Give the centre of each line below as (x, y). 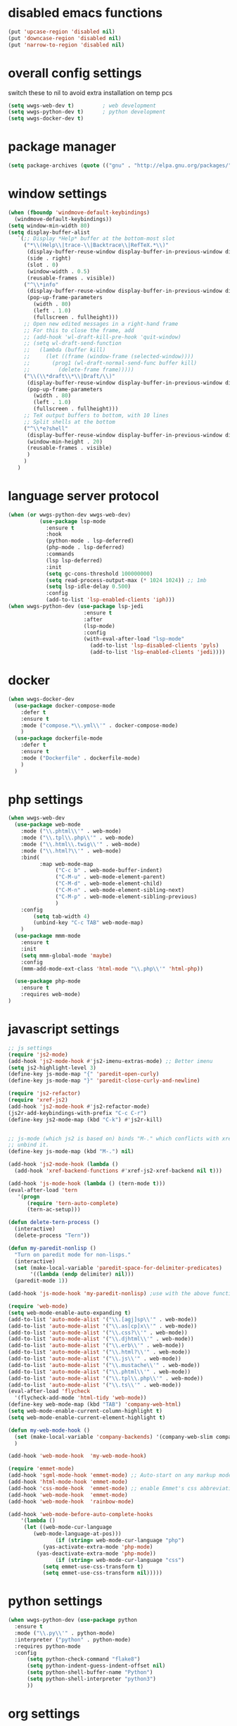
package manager (62, 147)
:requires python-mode (47, 1646)
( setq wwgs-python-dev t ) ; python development (87, 112)
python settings (55, 1601)
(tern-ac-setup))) (53, 1210)
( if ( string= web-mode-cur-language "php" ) (120, 1540)
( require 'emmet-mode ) (41, 1469)
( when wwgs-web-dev (37, 818)
